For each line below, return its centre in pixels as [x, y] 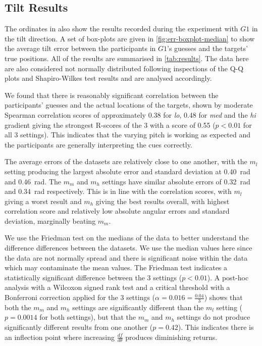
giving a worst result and [43, 201]
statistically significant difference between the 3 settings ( [93, 277]
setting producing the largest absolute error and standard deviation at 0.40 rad [127, 171]
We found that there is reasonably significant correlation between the [112, 95]
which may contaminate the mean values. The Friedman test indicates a [116, 267]
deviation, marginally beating [50, 220]
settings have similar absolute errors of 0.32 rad [176, 181]
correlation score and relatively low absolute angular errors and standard [117, 211]
